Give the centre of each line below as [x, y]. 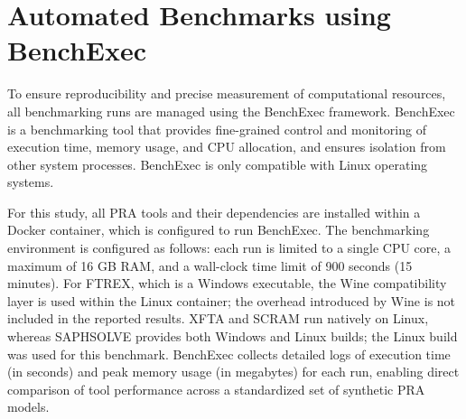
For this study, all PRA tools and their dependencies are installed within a [214, 212]
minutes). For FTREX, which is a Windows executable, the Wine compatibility [227, 283]
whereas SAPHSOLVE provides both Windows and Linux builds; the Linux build [233, 336]
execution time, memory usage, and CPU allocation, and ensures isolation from [227, 147]
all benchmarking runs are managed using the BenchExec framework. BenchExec [231, 111]
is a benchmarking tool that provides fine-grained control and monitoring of [217, 129]
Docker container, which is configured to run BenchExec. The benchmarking [219, 230]
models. [28, 407]
